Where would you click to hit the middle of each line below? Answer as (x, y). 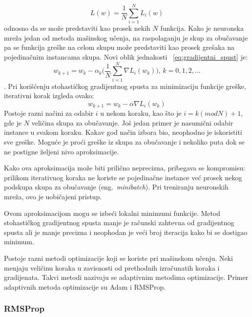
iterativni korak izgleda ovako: (49, 95)
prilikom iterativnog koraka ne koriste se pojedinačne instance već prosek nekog (123, 177)
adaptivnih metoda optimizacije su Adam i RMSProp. (85, 286)
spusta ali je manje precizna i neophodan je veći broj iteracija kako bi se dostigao (126, 232)
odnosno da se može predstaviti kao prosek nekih (77, 28)
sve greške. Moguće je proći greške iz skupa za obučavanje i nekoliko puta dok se (124, 142)
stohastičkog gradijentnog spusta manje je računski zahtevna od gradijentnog (119, 222)
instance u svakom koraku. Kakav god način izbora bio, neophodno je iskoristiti (123, 132)
